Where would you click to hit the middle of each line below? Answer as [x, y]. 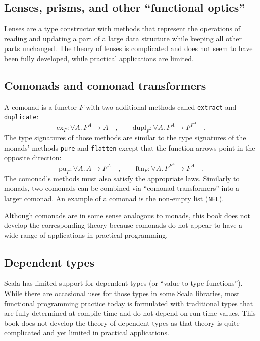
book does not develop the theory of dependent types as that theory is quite [122, 323]
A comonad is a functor [41, 106]
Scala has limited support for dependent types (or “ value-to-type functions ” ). [123, 283]
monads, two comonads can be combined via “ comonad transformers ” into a [122, 188]
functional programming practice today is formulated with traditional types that [129, 303]
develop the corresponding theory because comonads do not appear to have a [123, 225]
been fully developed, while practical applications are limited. [99, 58]
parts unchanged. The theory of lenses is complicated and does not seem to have [128, 48]
